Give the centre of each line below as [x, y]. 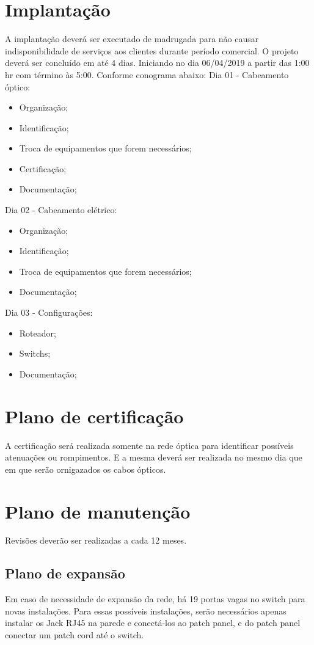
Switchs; [35, 353]
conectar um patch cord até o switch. [75, 635]
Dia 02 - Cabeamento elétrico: [61, 210]
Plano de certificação [94, 416]
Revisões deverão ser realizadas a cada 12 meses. [96, 540]
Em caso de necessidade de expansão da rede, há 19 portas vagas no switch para [155, 599]
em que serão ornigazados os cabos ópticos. [86, 469]
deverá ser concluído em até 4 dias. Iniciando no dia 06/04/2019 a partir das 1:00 [157, 63]
